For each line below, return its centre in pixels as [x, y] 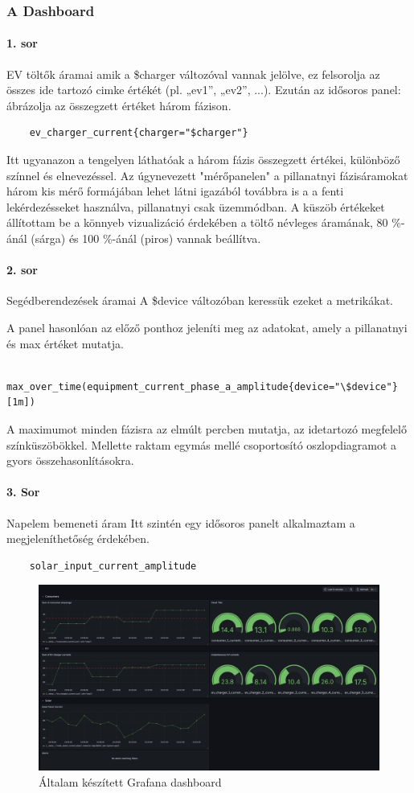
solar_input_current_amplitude [113, 566]
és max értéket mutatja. [65, 343]
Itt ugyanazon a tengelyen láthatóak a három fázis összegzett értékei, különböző [203, 160]
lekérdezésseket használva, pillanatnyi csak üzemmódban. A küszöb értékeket [196, 206]
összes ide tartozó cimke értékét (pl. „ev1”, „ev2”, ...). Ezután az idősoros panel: [204, 90]
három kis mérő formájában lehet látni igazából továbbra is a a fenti [175, 191]
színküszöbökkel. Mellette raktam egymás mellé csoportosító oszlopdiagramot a [202, 444]
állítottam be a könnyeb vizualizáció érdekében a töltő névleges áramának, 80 [197, 222]
